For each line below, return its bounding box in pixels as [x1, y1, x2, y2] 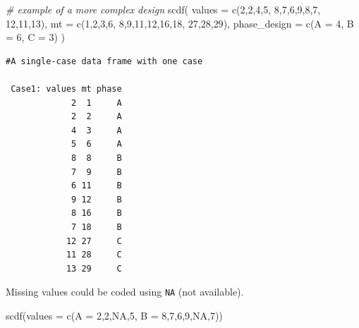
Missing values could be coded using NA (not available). [6, 284, 244, 299]
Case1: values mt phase [11, 83, 122, 94]
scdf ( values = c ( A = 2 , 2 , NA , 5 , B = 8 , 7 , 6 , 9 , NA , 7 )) [6, 308, 223, 322]
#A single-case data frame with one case [6, 56, 203, 66]
